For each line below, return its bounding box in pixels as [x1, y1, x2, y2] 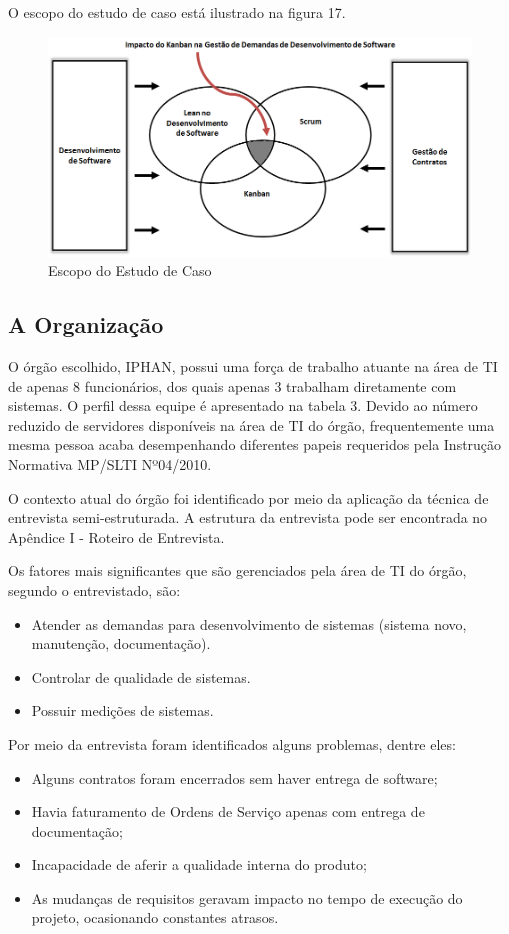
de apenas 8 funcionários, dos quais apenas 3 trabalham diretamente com [8, 375, 457, 396]
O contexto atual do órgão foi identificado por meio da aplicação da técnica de [8, 487, 489, 508]
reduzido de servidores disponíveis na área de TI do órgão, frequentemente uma [8, 414, 495, 435]
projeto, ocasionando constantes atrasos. [31, 907, 279, 928]
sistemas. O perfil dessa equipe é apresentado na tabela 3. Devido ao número [8, 395, 478, 416]
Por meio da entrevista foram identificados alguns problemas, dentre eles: [8, 733, 456, 754]
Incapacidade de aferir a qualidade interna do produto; [31, 854, 367, 875]
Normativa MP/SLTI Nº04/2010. [8, 453, 212, 474]
